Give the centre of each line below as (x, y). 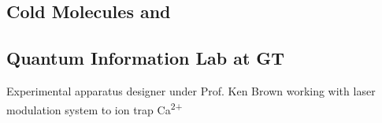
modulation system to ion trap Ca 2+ (95, 108)
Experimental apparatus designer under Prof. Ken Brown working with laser (191, 90)
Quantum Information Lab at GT (146, 58)
